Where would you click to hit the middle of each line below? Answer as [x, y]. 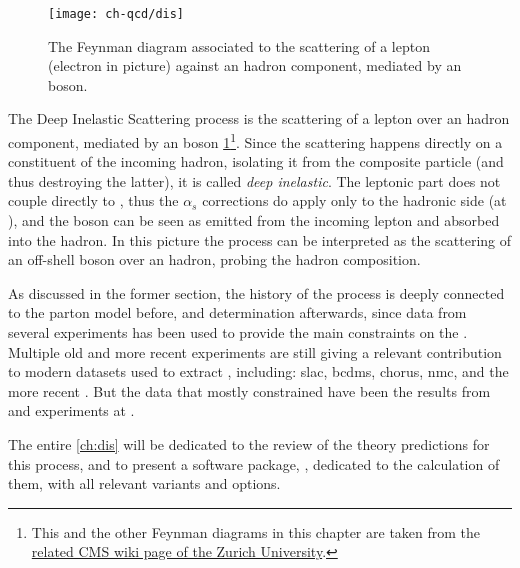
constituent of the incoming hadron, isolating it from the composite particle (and [256, 161]
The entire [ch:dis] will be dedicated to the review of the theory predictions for [249, 444]
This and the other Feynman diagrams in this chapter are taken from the [256, 531]
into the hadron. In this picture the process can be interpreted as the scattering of [260, 239]
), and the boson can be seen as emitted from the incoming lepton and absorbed [254, 220]
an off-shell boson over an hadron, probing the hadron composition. [214, 259]
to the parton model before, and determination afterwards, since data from [237, 312]
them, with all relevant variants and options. [144, 483]
